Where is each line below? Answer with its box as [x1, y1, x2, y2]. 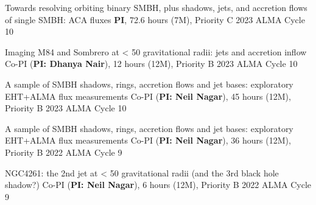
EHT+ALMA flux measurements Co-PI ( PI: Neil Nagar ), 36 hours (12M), [5, 134, 291, 147]
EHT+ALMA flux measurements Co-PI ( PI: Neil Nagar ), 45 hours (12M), [5, 89, 291, 102]
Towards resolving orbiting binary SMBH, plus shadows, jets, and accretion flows [5, 1, 307, 13]
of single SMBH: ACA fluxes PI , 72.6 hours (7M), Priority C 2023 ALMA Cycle [5, 13, 305, 26]
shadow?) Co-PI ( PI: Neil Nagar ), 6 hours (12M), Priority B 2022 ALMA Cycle [5, 178, 312, 191]
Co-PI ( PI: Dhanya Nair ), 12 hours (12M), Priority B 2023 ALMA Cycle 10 [5, 57, 298, 70]
